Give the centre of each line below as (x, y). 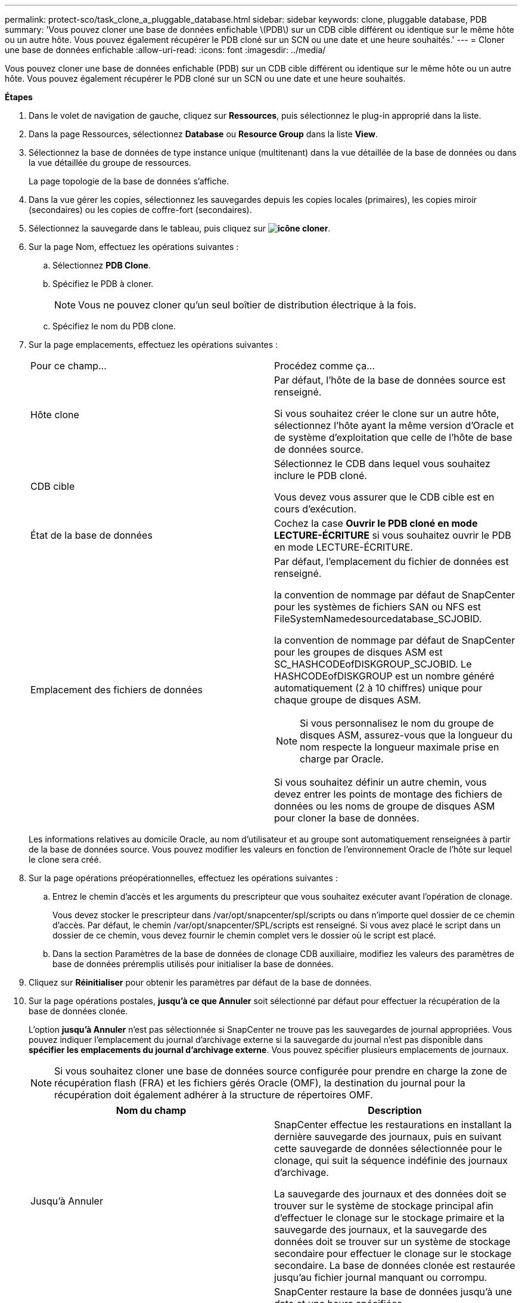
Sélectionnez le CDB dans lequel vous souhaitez (382, 464)
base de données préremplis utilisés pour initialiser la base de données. (193, 964)
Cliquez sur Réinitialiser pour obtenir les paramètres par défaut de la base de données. (200, 982)
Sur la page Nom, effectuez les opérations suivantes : (134, 247)
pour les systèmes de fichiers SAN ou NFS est (377, 607)
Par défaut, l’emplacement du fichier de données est (392, 561)
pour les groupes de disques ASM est (358, 652)
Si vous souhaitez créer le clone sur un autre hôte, (387, 413)
